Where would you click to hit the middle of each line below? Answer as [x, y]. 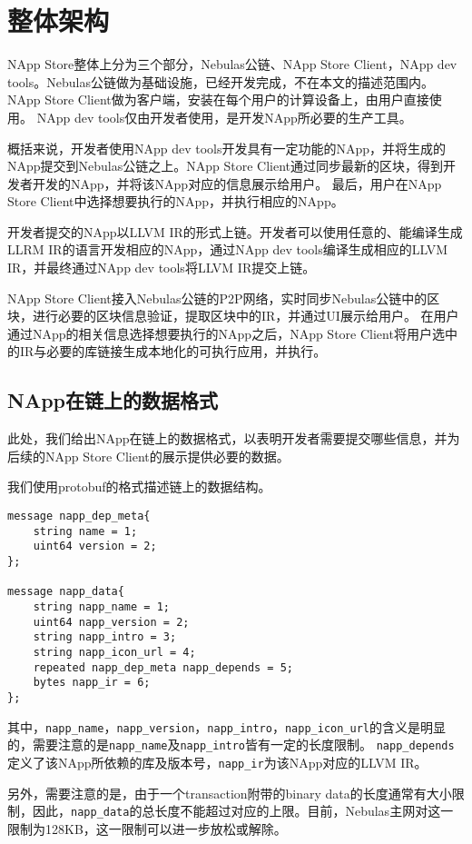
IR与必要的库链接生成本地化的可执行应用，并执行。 [173, 351]
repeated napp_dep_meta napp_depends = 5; [163, 667]
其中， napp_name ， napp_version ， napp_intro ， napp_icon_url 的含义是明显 [227, 726]
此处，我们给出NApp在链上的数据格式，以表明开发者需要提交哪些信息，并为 [234, 438]
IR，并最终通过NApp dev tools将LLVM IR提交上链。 [162, 268]
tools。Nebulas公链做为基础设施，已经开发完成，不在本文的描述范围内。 [221, 81]
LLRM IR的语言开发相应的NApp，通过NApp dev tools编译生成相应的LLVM [228, 249]
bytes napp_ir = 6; [92, 683]
